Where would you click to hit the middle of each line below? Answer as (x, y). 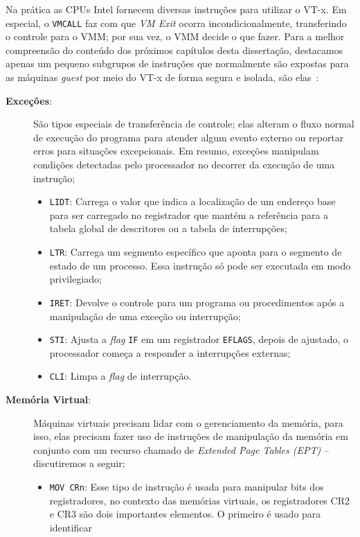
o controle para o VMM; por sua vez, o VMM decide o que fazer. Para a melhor (175, 36)
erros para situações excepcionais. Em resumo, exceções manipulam (176, 151)
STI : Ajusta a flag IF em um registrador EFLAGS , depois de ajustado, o (199, 339)
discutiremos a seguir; (79, 463)
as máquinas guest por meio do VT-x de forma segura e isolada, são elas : (162, 77)
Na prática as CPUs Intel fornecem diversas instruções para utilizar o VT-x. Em (176, 9)
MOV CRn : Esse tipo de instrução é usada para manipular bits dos (187, 486)
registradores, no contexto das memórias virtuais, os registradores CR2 (199, 500)
